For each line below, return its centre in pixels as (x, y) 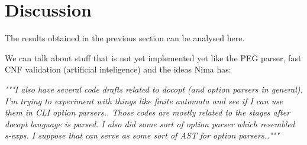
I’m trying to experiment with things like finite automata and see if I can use (144, 100)
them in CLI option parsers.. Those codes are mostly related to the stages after (148, 112)
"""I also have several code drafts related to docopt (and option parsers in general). (154, 89)
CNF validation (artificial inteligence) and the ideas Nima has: (118, 69)
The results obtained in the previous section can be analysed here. (125, 38)
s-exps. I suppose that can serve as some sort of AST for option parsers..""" (142, 135)
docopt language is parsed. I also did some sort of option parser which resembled (150, 123)
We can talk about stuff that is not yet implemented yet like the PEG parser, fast (153, 57)
